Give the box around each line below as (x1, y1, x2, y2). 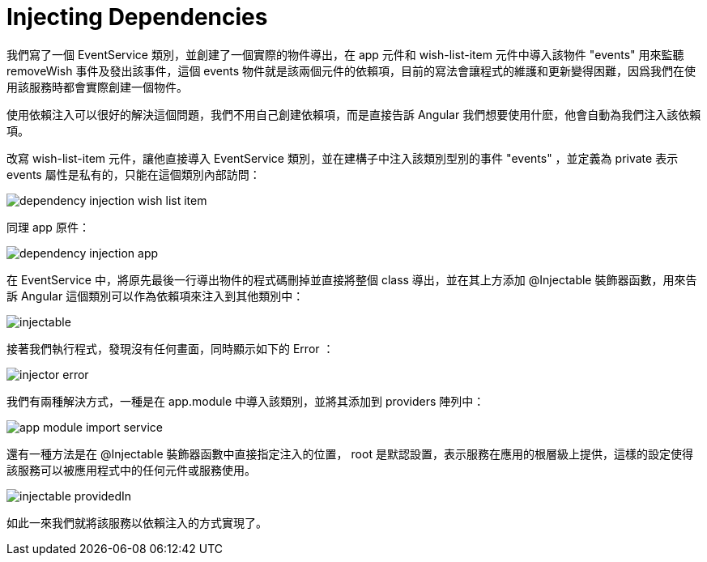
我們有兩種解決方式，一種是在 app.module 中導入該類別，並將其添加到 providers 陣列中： (6, 394, 485, 408)
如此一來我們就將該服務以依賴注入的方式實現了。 (6, 515, 267, 530)
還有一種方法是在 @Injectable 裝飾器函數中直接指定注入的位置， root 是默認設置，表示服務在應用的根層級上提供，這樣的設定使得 (6, 446, 693, 461)
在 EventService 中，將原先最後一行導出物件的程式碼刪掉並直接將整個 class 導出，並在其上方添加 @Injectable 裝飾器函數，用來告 (6, 272, 697, 287)
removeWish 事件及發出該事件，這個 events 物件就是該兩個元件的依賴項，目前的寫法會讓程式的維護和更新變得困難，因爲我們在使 (6, 63, 696, 78)
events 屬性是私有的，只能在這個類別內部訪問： (6, 167, 261, 181)
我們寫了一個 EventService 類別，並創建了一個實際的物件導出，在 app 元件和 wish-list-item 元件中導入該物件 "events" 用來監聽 (6, 47, 684, 62)
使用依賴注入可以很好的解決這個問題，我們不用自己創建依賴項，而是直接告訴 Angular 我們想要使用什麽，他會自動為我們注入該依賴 (6, 107, 701, 121)
